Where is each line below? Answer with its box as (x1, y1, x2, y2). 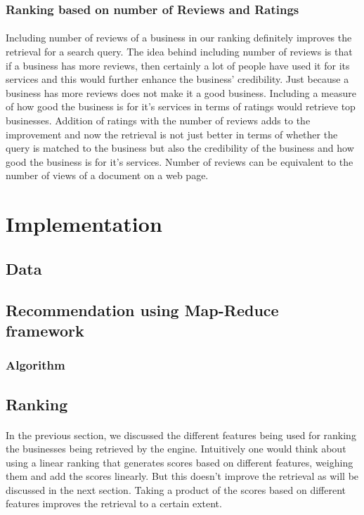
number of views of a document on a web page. (6, 168, 209, 183)
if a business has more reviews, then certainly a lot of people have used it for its (6, 58, 350, 72)
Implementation (6, 209, 162, 238)
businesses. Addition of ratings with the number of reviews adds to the (6, 113, 311, 127)
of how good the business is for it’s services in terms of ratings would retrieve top (6, 99, 356, 114)
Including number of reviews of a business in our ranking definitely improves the (6, 30, 352, 45)
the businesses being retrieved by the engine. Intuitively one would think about (6, 441, 346, 456)
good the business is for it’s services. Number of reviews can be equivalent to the (6, 154, 353, 169)
